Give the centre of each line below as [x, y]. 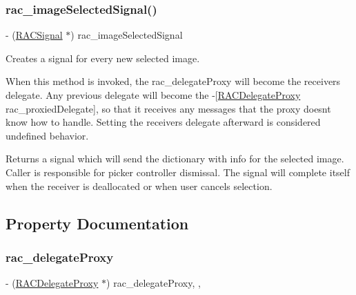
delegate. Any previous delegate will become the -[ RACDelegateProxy [153, 95]
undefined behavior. [47, 135]
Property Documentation [97, 223]
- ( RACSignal [34, 35]
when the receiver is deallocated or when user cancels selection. [139, 185]
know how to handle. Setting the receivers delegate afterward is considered [163, 122]
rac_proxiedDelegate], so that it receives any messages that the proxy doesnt [168, 108]
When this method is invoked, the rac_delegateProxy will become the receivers [173, 81]
